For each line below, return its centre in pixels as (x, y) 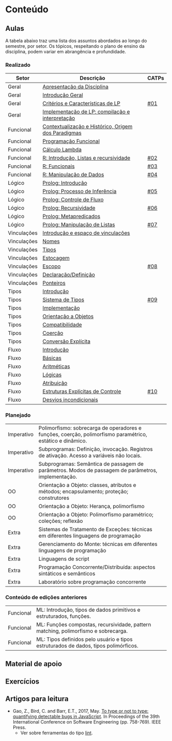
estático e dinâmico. (62, 441)
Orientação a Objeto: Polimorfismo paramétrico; (96, 514)
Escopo (52, 266)
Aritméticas (56, 366)
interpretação (59, 118)
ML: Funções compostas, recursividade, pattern (94, 625)
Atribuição (55, 383)
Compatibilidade (62, 325)
